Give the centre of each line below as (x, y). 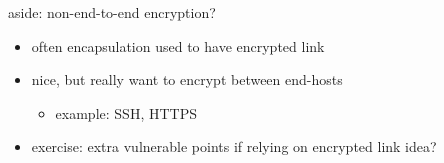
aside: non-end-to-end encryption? (112, 12)
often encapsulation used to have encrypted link (178, 45)
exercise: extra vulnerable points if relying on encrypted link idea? (234, 146)
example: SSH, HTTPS (126, 112)
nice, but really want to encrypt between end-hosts (187, 79)
